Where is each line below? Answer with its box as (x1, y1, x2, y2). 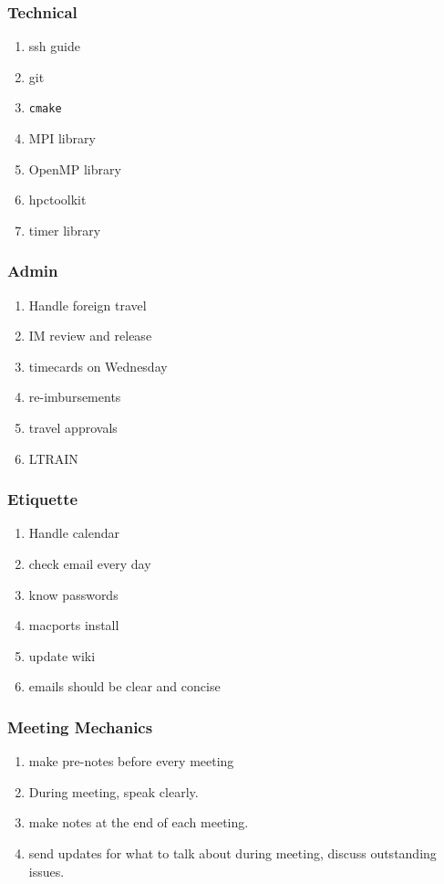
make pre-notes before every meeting (28, 752, 234, 771)
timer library (28, 220, 101, 239)
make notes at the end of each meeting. (28, 813, 249, 832)
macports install (28, 616, 119, 635)
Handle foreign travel (28, 295, 147, 314)
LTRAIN (28, 448, 78, 468)
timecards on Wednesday (28, 356, 168, 375)
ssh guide (28, 37, 80, 56)
